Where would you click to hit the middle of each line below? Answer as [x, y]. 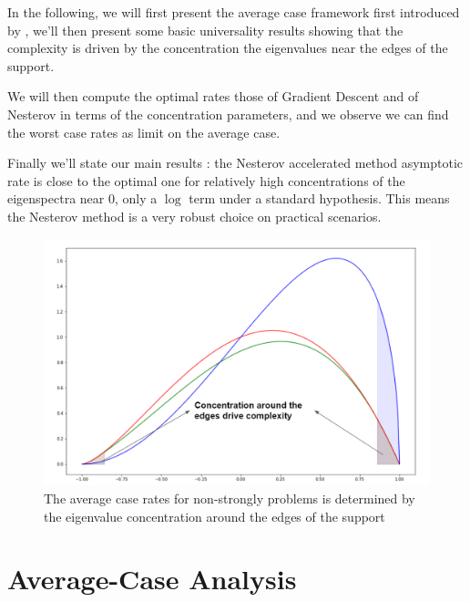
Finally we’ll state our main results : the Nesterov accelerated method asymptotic [235, 163]
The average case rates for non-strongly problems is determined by [230, 498]
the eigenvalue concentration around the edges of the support [215, 516]
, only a [136, 198]
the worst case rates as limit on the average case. [144, 132]
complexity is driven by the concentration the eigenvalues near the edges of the [228, 48]
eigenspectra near [56, 198]
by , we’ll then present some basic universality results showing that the [205, 30]
